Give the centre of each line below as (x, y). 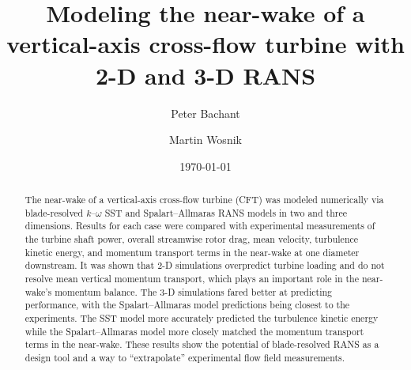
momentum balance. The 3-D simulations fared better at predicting (194, 291)
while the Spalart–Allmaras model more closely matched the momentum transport (194, 331)
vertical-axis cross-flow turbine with (205, 44)
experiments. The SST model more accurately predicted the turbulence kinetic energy (202, 317)
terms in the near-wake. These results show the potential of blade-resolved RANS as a (202, 344)
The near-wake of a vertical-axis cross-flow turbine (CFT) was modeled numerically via (204, 200)
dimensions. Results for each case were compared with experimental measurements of (200, 226)
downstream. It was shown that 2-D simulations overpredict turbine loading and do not (205, 265)
